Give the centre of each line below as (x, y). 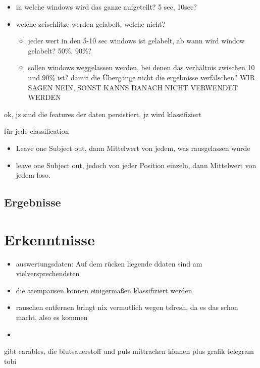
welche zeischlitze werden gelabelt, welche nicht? (91, 23)
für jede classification (37, 131)
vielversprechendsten (48, 273)
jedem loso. (33, 175)
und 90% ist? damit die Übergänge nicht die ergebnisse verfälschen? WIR (141, 77)
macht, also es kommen (52, 317)
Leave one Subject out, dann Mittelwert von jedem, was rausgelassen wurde (133, 148)
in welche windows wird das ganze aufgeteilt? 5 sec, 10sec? (106, 7)
